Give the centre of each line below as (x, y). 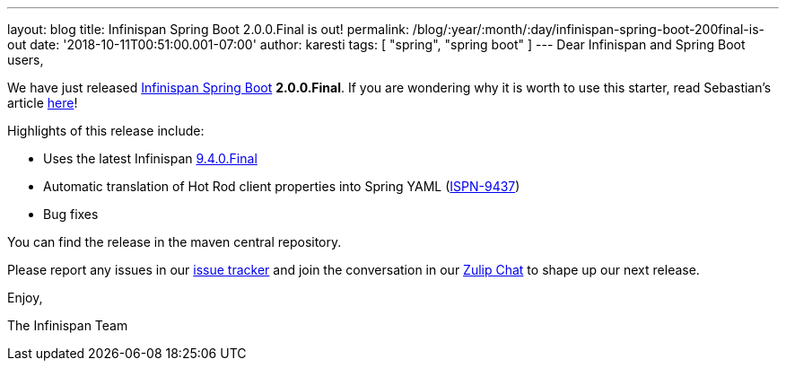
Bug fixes (71, 214)
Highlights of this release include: (106, 131)
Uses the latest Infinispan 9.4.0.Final (150, 158)
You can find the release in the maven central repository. (175, 242)
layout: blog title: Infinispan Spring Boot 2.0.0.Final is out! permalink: (208, 29)
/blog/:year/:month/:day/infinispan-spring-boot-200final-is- (588, 29)
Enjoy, (25, 298)
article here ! (43, 103)
